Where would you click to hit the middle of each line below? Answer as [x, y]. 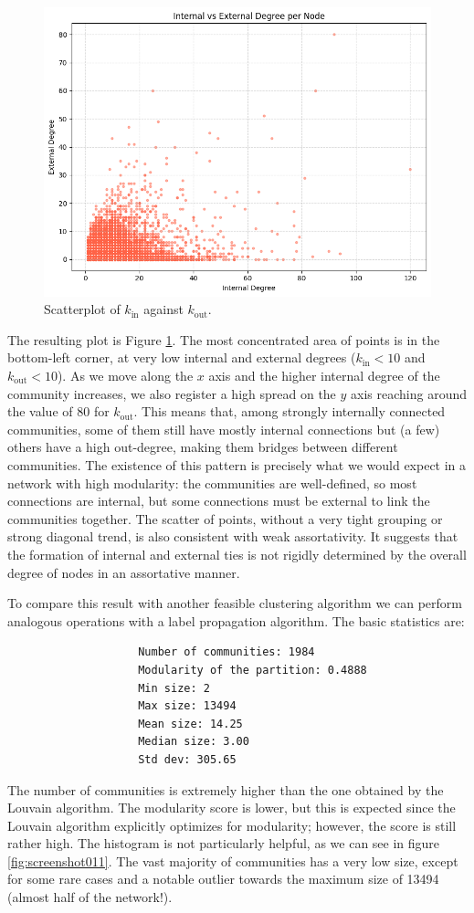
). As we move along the [125, 376]
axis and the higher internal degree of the [324, 376]
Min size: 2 [174, 688]
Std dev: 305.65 [187, 759]
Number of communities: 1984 [226, 652]
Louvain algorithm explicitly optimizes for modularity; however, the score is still [232, 825]
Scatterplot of [82, 309]
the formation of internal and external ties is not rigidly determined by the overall [237, 554]
